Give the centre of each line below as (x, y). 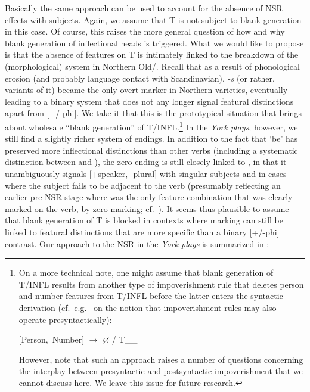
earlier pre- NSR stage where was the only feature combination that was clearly (149, 197)
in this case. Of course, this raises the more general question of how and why (145, 31)
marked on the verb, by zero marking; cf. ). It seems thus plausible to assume (147, 208)
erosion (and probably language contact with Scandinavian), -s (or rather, (140, 78)
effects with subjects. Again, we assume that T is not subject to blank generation (153, 19)
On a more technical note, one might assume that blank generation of (146, 273)
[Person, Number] (52, 339)
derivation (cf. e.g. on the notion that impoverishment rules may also (148, 307)
